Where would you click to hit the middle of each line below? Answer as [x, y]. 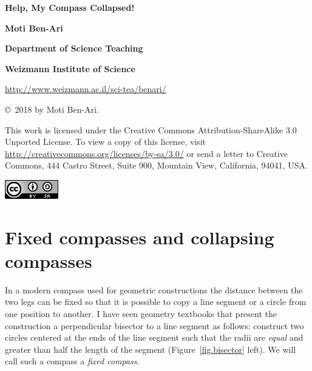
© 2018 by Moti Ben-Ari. [52, 109]
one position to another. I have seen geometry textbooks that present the [141, 314]
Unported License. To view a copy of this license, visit [106, 142]
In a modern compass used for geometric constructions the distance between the [154, 289]
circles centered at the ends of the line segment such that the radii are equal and [154, 337]
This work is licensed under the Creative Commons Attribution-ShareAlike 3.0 [151, 129]
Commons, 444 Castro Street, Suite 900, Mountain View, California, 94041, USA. [156, 165]
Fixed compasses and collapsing [140, 237]
